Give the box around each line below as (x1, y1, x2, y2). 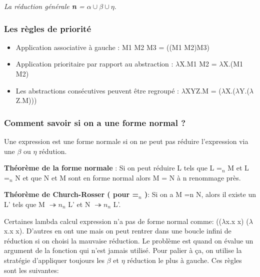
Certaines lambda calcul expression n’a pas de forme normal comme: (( (4, 215, 222, 226)
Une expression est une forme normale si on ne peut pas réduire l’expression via (4, 136, 248, 146)
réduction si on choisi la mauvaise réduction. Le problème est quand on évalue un (4, 235, 253, 245)
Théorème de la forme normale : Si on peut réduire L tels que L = (4, 162, 222, 173)
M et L (227, 162, 249, 173)
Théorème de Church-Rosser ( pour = (4, 189, 138, 199)
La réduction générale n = (4, 1, 84, 11)
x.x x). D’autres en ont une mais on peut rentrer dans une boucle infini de (4, 225, 231, 236)
